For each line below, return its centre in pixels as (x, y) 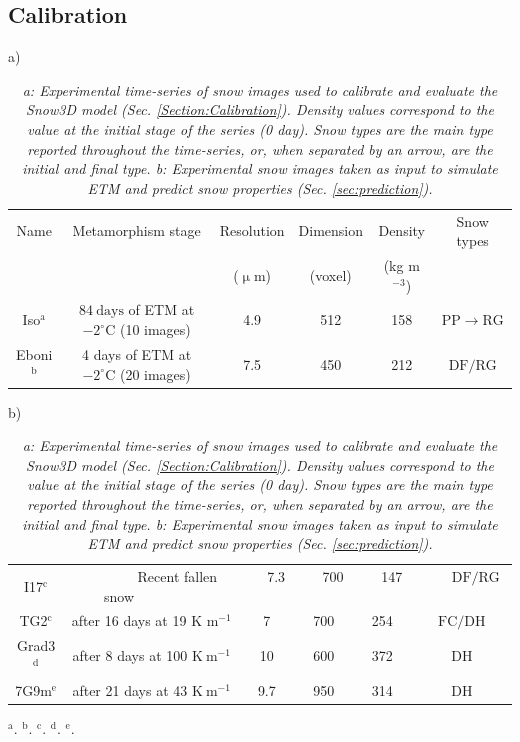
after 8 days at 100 (130, 655)
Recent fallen (177, 576)
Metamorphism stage (136, 230)
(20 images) (155, 373)
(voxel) (330, 274)
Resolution (252, 230)
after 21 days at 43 (130, 689)
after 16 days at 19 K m (145, 620)
